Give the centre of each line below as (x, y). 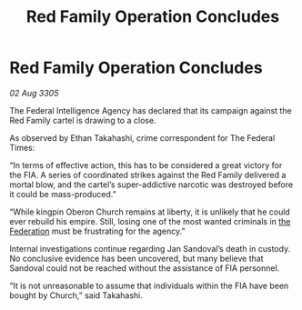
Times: (22, 147)
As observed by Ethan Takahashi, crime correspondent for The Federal (142, 137)
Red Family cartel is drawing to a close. (83, 120)
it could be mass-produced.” (63, 194)
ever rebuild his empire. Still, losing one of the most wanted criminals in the (150, 221)
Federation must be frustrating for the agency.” (97, 231)
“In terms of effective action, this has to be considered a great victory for (146, 165)
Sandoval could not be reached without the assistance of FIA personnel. (145, 268)
